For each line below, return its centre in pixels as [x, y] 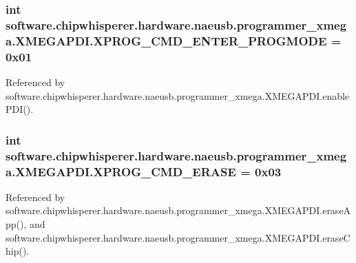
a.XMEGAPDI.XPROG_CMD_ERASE [121, 171]
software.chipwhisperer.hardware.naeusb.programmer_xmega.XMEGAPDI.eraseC [178, 237]
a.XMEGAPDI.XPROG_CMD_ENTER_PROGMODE [166, 40]
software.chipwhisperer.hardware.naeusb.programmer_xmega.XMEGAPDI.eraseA [178, 210]
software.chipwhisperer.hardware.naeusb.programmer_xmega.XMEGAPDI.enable [178, 95]
